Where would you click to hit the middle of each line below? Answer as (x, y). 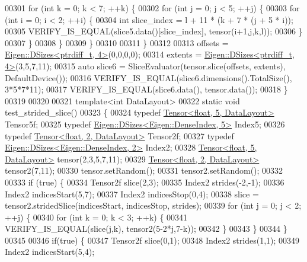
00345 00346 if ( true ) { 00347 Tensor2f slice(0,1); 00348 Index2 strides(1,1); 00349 (152, 240)
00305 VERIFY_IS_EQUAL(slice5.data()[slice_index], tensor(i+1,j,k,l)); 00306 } (154, 31)
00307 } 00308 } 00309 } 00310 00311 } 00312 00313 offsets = (117, 42)
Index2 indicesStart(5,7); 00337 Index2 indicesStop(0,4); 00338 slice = (132, 194)
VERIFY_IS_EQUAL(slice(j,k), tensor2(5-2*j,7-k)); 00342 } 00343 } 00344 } (146, 229)
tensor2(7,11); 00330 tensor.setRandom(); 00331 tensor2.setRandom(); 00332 (144, 170)
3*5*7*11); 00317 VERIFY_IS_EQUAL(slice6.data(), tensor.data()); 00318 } (146, 89)
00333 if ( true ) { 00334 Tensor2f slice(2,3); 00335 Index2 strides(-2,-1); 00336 (145, 182)
